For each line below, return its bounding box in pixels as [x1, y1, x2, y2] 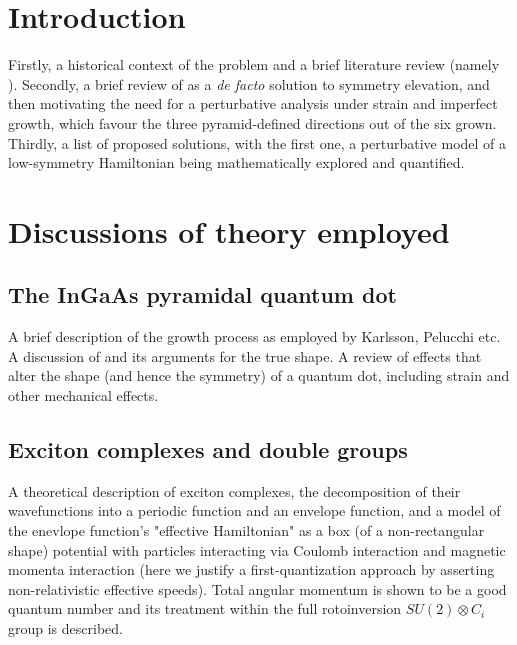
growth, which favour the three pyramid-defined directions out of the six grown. [8, 112, 497, 133]
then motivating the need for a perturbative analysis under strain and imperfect [8, 93, 498, 114]
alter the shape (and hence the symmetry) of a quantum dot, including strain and [8, 365, 510, 386]
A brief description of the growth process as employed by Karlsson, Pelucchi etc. [8, 326, 501, 347]
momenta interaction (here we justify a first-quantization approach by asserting [8, 559, 495, 580]
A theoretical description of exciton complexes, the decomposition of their [8, 480, 461, 501]
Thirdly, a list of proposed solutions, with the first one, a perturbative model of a [8, 132, 507, 153]
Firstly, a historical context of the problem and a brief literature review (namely [8, 54, 500, 75]
